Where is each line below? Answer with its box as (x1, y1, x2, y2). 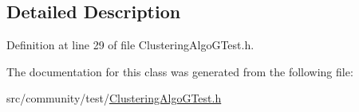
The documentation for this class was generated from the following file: (6, 63, 353, 79)
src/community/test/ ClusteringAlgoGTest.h (6, 90, 222, 106)
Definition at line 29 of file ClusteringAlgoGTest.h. (6, 37, 254, 53)
